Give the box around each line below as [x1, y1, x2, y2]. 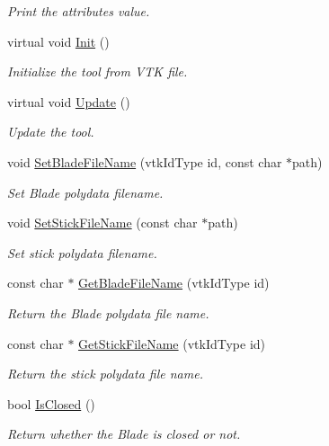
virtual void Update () [7, 92, 130, 111]
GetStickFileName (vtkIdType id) [78, 334, 266, 352]
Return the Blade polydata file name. [7, 303, 209, 322]
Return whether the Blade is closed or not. [7, 424, 241, 443]
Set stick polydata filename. [7, 243, 157, 262]
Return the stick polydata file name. [7, 364, 203, 383]
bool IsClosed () [7, 394, 95, 413]
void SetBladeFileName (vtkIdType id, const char [7, 152, 282, 171]
